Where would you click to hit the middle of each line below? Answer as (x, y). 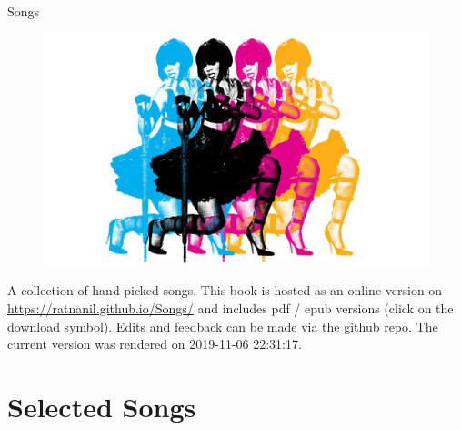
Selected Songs (102, 406)
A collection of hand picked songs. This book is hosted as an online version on (225, 290)
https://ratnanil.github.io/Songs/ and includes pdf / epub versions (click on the (230, 308)
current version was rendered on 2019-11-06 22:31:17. (155, 344)
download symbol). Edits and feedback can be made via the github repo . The (223, 326)
